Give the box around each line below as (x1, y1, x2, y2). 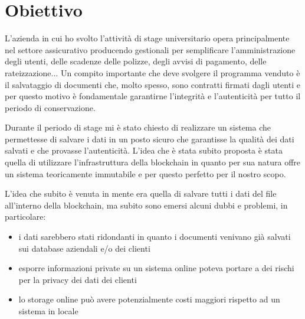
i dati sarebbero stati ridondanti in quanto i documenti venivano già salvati (18, 230, 291, 243)
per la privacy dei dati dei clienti (18, 273, 137, 285)
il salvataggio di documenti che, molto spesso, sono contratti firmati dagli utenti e (5, 78, 300, 90)
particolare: (5, 210, 46, 223)
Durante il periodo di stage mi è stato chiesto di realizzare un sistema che (5, 121, 271, 134)
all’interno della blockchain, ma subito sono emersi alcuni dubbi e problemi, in (5, 198, 288, 211)
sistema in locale (18, 305, 78, 317)
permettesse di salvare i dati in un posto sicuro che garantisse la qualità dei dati (5, 132, 294, 145)
